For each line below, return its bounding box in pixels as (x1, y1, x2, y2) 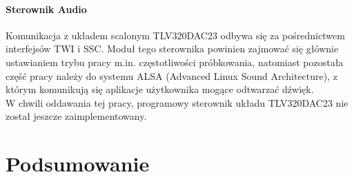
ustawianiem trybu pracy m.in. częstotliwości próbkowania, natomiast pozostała (6, 54, 344, 69)
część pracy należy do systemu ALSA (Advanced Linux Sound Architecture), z (6, 68, 337, 83)
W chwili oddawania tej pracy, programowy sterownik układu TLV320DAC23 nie (6, 95, 348, 110)
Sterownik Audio (6, 1, 87, 16)
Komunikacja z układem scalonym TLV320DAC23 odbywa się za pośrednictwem (6, 28, 345, 42)
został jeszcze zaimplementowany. (6, 109, 147, 123)
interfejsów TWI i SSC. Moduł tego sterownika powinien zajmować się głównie (6, 41, 339, 56)
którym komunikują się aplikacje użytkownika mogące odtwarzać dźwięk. (6, 82, 314, 96)
